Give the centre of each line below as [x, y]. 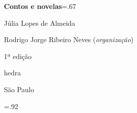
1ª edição [18, 56]
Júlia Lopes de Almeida [40, 23]
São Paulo [19, 89]
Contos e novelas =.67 [40, 6]
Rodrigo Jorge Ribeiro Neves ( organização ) [69, 39]
